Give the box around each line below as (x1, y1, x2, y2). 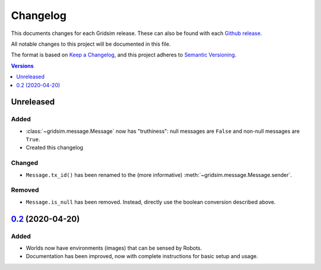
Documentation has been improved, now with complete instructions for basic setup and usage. (26, 253, 259, 260)
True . (26, 136, 40, 143)
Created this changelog (26, 144, 83, 151)
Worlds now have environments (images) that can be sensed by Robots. (26, 244, 202, 252)
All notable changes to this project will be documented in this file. (11, 40, 171, 47)
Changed (11, 159, 39, 167)
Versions (11, 62, 34, 69)
